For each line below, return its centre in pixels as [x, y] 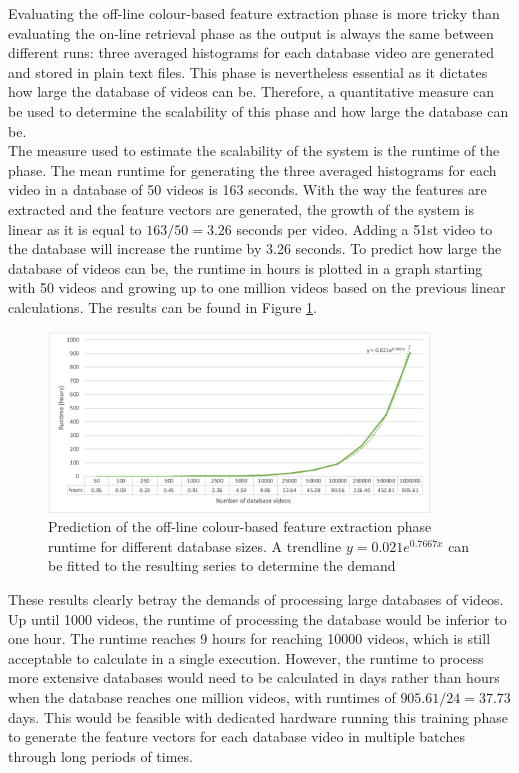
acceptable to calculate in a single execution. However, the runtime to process [246, 657]
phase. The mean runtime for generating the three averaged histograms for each [252, 169]
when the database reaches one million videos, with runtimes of [202, 696]
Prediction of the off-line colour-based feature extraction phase [240, 526]
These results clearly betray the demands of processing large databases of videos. [256, 598]
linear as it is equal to [75, 228]
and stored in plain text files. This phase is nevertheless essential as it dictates [248, 71]
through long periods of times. [100, 755]
